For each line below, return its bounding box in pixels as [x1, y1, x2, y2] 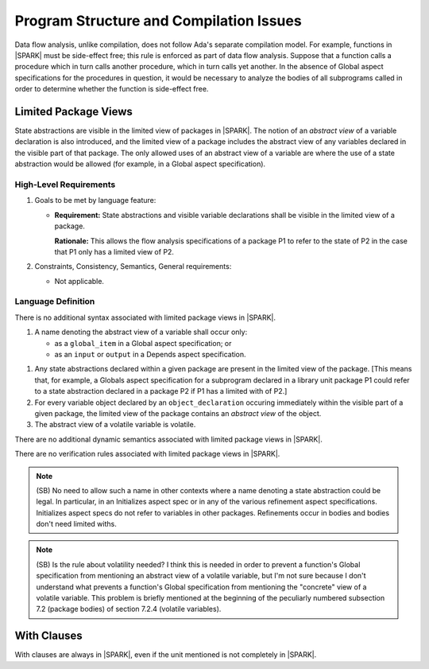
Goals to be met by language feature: [34, 196, 157, 205]
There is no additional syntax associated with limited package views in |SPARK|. [14, 313, 276, 322]
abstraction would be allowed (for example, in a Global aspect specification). [14, 159, 266, 169]
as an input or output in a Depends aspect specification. [54, 349, 246, 359]
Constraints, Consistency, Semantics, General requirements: [34, 262, 232, 271]
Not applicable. [54, 276, 105, 286]
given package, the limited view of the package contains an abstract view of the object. [34, 408, 322, 418]
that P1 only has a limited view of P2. [54, 247, 175, 256]
